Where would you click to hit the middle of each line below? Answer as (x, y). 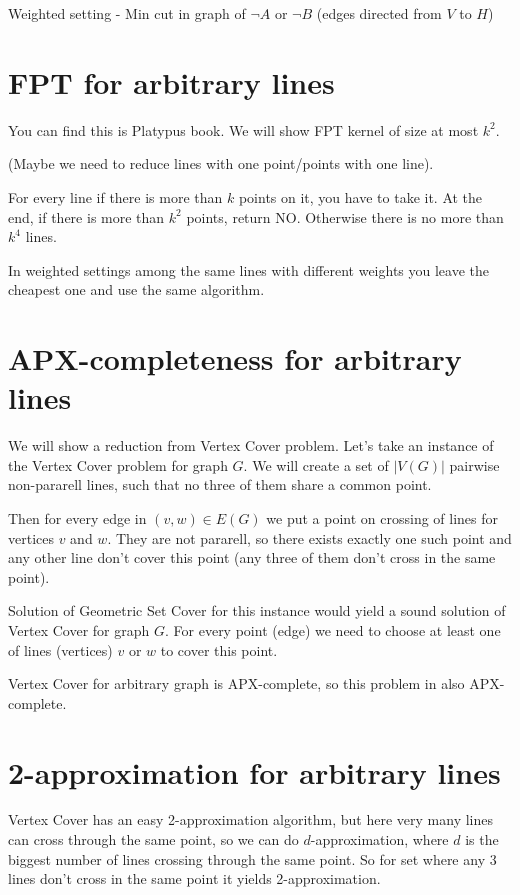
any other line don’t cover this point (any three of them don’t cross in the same (252, 557)
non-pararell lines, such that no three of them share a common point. (220, 484)
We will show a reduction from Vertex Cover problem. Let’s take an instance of (251, 445)
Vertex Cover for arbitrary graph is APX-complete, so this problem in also (236, 683)
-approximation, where (379, 839)
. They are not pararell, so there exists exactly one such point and (309, 537)
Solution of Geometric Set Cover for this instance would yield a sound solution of (257, 610)
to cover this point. (219, 649)
